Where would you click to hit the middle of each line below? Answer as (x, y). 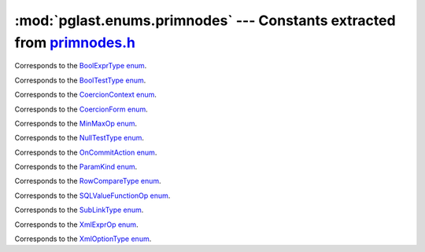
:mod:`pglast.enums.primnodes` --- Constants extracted (205, 20)
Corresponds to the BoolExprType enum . (81, 66)
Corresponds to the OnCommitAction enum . (86, 152)
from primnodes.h (75, 42)
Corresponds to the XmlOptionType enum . (83, 239)
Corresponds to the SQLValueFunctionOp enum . (92, 195)
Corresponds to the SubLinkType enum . (79, 210)
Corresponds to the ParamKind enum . (76, 167)
